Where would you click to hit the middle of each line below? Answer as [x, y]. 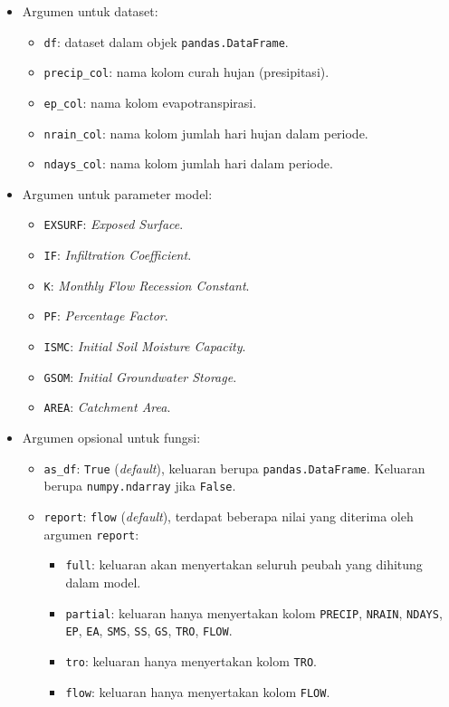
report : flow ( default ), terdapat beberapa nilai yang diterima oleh [229, 516]
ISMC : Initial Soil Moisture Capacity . [145, 346]
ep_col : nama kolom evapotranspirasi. [150, 102]
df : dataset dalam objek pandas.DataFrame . [166, 41]
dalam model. [103, 582]
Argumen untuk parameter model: [117, 193]
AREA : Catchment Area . [107, 407]
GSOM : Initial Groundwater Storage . [140, 376]
